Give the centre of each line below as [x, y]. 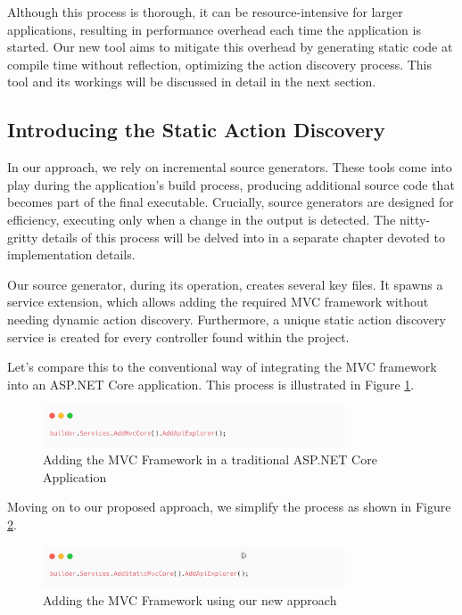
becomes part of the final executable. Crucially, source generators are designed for [231, 202]
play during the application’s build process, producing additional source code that [231, 184]
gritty [23, 237]
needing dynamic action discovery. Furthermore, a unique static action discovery [227, 319]
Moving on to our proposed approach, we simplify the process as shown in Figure [229, 507]
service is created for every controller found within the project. [178, 336]
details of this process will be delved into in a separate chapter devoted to [243, 237]
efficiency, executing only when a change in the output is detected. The [202, 219]
